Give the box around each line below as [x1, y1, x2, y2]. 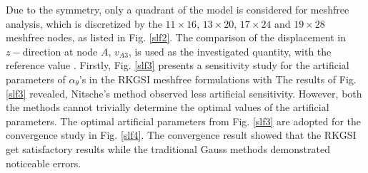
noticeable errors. [6, 155, 81, 170]
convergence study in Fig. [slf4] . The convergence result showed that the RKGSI [6, 127, 357, 142]
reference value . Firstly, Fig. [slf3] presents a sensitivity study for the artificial [6, 58, 349, 73]
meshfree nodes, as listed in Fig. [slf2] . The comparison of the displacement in [6, 30, 347, 45]
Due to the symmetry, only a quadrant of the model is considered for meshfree [6, 2, 349, 16]
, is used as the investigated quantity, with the [128, 43, 332, 58]
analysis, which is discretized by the [6, 16, 162, 31]
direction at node [22, 43, 98, 58]
